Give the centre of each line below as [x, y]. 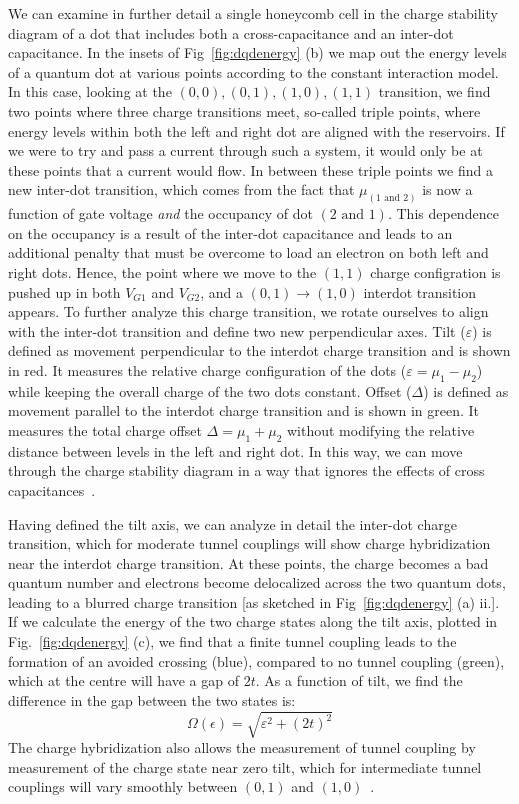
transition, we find [434, 91]
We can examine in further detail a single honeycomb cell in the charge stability [253, 13]
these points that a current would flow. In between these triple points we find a [250, 169]
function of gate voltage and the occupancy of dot [160, 213]
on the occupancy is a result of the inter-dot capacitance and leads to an [230, 232]
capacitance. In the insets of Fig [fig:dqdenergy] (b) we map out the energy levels [257, 52]
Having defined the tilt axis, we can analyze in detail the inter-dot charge [232, 523]
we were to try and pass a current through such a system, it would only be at [245, 150]
